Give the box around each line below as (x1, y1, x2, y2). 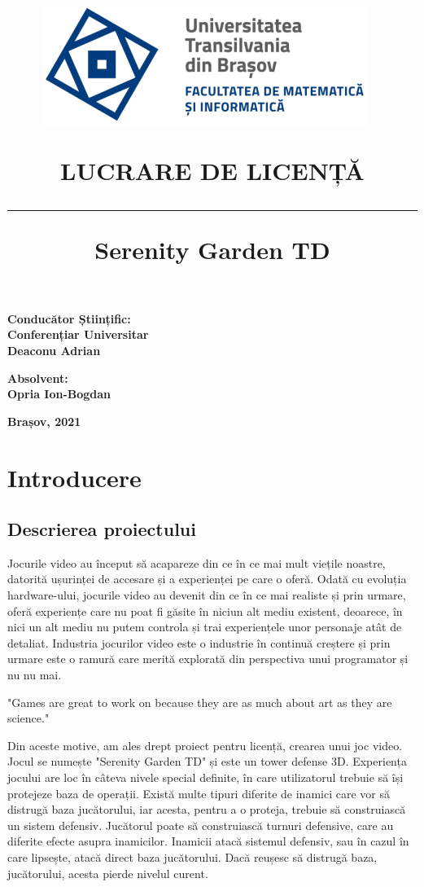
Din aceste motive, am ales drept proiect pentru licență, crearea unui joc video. (7, 736, 403, 753)
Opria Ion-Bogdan (7, 385, 111, 402)
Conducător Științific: (7, 310, 131, 327)
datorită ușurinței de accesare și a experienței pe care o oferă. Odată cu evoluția (7, 570, 407, 587)
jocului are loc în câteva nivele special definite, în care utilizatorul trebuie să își (7, 769, 404, 786)
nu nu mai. (7, 666, 62, 683)
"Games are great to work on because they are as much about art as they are (7, 693, 392, 710)
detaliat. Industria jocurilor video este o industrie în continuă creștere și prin (7, 634, 391, 651)
